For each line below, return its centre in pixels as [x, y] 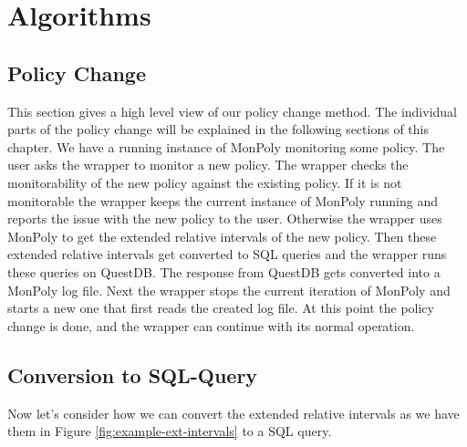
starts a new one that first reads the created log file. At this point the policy [221, 308]
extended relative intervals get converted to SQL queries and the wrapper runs [227, 254]
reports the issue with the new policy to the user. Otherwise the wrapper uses [225, 218]
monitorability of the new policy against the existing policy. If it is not [205, 182]
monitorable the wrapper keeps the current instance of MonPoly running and [223, 200]
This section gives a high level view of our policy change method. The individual [232, 111]
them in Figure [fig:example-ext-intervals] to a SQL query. [170, 431]
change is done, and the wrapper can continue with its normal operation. [211, 325]
